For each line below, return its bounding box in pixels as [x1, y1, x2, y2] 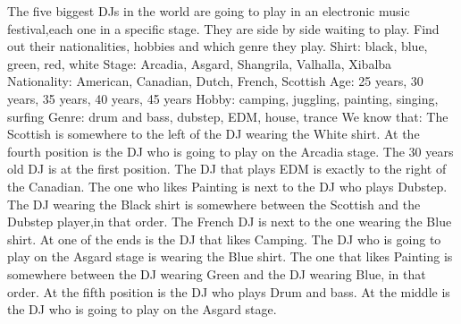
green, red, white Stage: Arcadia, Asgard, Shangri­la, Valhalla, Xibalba [7, 54, 392, 72]
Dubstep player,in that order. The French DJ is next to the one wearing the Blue [7, 212, 452, 231]
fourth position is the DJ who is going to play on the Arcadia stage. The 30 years [7, 141, 454, 160]
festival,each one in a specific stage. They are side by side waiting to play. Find [7, 19, 440, 38]
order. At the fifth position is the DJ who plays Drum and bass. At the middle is [7, 282, 450, 301]
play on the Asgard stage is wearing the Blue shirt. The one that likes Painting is [7, 247, 453, 266]
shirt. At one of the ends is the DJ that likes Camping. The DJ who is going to [7, 229, 441, 248]
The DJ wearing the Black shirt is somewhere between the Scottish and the [7, 194, 421, 213]
